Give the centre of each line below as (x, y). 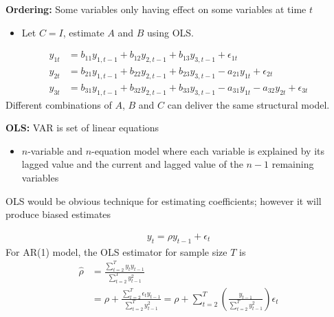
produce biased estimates (58, 214)
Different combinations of (59, 104)
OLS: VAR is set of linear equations (82, 128)
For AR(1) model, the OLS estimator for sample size (116, 251)
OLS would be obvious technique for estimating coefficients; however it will (164, 200)
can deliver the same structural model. (248, 104)
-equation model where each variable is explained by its (208, 150)
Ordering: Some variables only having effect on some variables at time (156, 9)
